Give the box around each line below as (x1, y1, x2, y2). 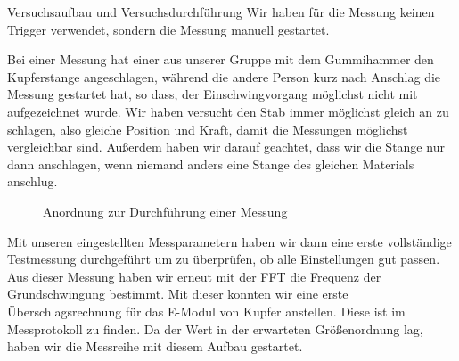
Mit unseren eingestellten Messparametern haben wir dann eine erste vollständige (7, 232, 452, 250)
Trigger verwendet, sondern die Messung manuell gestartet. (7, 20, 330, 38)
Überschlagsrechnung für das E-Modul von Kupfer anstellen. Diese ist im (7, 301, 406, 320)
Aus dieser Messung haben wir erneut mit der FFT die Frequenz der (7, 267, 381, 285)
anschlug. (7, 172, 58, 191)
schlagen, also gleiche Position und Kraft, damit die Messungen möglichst (7, 119, 408, 138)
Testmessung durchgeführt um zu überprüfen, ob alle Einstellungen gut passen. (7, 250, 440, 268)
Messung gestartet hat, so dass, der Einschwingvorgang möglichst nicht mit (7, 85, 418, 103)
